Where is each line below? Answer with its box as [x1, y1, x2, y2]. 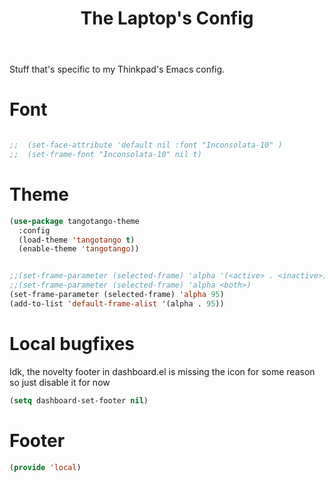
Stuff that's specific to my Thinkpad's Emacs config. [9, 63, 226, 76]
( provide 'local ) [9, 462, 82, 472]
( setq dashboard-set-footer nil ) [9, 395, 149, 406]
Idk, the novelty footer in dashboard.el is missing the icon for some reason [9, 365, 316, 377]
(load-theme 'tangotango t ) [18, 235, 136, 245]
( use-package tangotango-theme [9, 216, 140, 226]
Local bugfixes [9, 333, 136, 355]
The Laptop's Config [80, 7, 254, 30]
